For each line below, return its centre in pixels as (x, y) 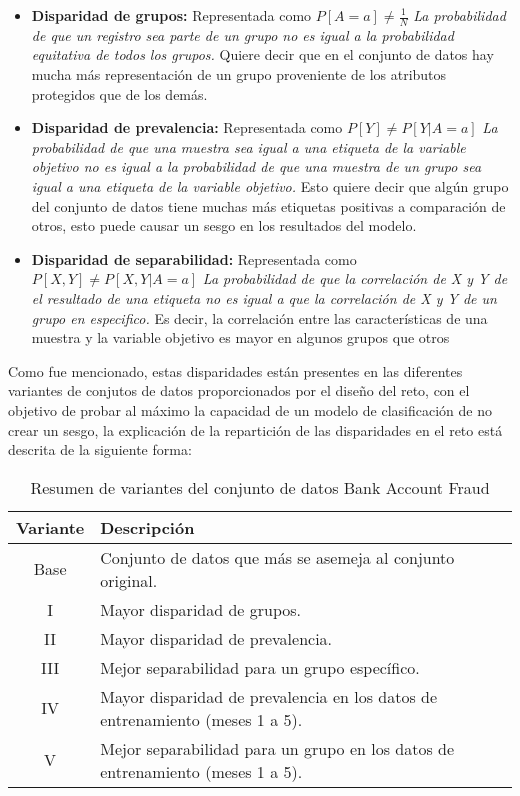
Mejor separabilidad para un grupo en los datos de (277, 748)
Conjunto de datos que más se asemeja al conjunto (277, 557)
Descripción (147, 527)
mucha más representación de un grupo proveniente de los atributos (239, 74)
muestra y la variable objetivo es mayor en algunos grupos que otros (240, 337)
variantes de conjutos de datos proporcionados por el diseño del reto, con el (239, 390)
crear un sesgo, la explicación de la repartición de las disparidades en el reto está (255, 429)
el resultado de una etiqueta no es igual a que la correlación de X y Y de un (264, 297)
